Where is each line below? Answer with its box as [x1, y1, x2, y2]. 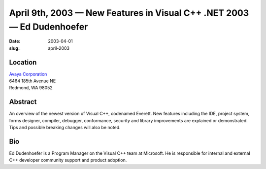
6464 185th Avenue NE [9, 78, 56, 84]
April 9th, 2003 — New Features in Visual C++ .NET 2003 [9, 7, 249, 18]
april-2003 [48, 45, 70, 51]
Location [9, 58, 37, 67]
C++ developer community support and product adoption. [9, 157, 127, 163]
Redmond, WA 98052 [9, 85, 53, 91]
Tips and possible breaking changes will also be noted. [9, 125, 121, 131]
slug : [9, 45, 20, 51]
